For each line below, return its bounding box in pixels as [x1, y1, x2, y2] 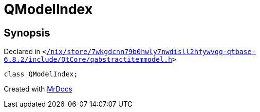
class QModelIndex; [4, 70, 78, 78]
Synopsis [4, 26, 50, 39]
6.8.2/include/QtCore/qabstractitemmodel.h [4, 56, 172, 64]
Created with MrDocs [4, 85, 73, 93]
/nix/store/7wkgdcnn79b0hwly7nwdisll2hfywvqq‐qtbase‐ [46, 48, 256, 56]
